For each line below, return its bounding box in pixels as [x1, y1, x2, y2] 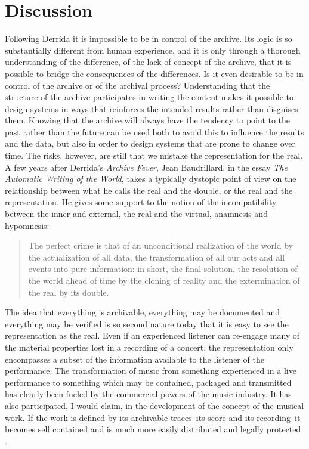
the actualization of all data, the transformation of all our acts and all [28, 250, 285, 263]
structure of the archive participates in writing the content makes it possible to [5, 91, 293, 103]
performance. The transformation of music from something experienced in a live [5, 364, 296, 377]
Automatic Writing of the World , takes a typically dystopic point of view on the [5, 172, 296, 185]
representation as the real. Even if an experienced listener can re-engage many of [5, 329, 300, 342]
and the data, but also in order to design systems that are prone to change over [5, 137, 296, 150]
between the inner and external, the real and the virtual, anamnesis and [5, 208, 268, 220]
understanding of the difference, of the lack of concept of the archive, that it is [5, 55, 292, 68]
